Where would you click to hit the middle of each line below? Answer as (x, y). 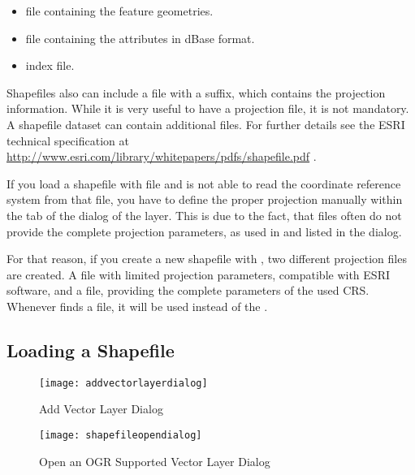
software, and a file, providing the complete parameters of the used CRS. (188, 290)
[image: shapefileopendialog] (121, 435)
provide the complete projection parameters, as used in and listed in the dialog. (204, 231)
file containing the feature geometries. (119, 11)
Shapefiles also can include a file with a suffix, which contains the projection (196, 92)
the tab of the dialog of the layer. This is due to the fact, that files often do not (204, 215)
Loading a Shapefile (91, 350)
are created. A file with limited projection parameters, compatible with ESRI (198, 274)
